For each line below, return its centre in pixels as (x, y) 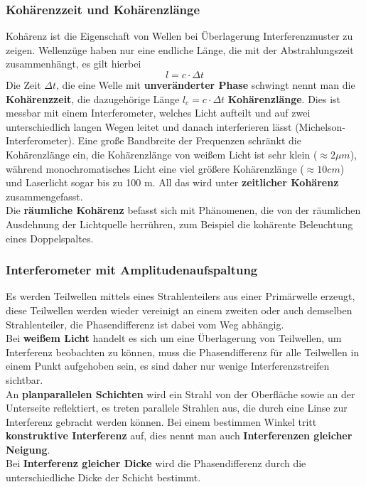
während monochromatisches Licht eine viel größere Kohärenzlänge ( (155, 168)
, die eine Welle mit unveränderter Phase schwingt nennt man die (205, 85)
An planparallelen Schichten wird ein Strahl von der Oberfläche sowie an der (181, 394)
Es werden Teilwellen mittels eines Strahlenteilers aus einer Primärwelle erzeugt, (181, 296)
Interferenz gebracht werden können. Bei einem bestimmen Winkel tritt (161, 421)
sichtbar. (25, 379)
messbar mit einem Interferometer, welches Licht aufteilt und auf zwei (158, 113)
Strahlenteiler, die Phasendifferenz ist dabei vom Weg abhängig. (145, 324)
